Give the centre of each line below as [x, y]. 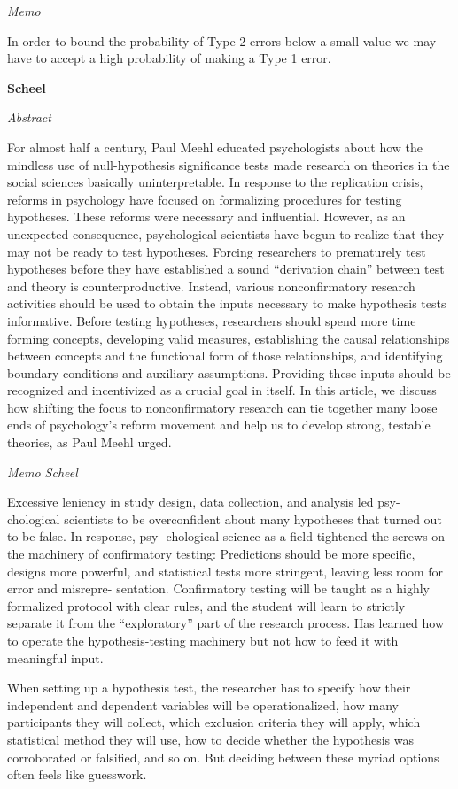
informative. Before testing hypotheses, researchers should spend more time [212, 320]
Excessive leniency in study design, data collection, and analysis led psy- [204, 502]
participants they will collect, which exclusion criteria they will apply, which [214, 722]
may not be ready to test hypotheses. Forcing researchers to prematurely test [217, 251]
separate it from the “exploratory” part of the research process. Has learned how [226, 623]
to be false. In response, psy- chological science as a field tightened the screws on [226, 536]
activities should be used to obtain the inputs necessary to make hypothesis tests [227, 303]
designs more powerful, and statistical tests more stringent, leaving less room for [225, 571]
